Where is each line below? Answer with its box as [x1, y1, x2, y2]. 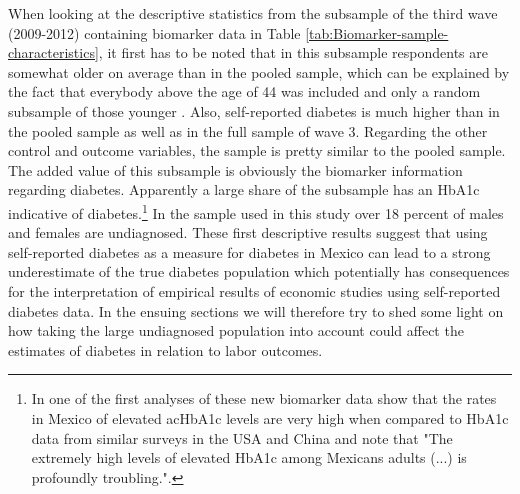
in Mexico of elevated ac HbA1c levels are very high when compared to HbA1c [31, 407, 509, 428]
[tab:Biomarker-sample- [305, 22, 449, 43]
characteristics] [8, 42, 99, 63]
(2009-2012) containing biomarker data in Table [8, 22, 301, 43]
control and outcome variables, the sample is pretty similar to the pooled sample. [8, 140, 506, 161]
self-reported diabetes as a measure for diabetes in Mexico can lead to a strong [8, 241, 491, 262]
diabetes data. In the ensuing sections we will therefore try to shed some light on [8, 300, 504, 321]
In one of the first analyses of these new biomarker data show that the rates [31, 388, 497, 409]
